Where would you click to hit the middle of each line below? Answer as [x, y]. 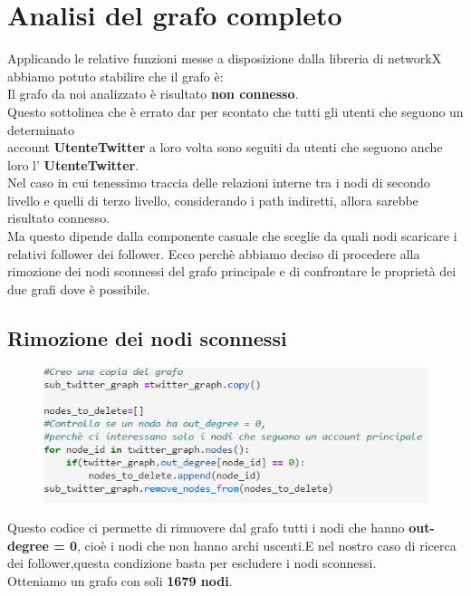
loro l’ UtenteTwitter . [73, 164]
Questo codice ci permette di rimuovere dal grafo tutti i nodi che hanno [206, 528]
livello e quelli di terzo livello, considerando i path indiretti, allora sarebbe [213, 200]
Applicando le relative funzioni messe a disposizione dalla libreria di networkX [225, 58]
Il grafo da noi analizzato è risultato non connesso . [153, 94]
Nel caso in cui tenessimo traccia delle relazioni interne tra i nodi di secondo [219, 183]
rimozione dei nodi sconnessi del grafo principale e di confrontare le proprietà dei [232, 271]
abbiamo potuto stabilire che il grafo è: [115, 76]
